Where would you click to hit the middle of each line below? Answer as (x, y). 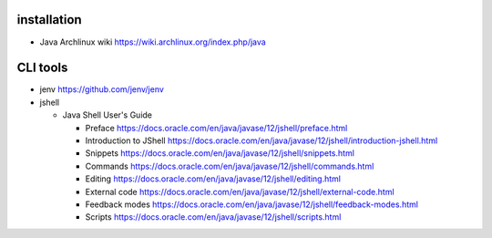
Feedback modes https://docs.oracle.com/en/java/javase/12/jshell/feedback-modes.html (252, 204)
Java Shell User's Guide (108, 115)
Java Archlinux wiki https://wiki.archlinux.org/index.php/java (153, 42)
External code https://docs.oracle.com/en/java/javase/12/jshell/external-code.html (240, 191)
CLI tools (42, 68)
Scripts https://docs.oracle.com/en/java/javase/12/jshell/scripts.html (213, 217)
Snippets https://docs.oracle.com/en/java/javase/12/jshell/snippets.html (220, 153)
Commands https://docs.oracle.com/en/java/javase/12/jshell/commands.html (230, 166)
